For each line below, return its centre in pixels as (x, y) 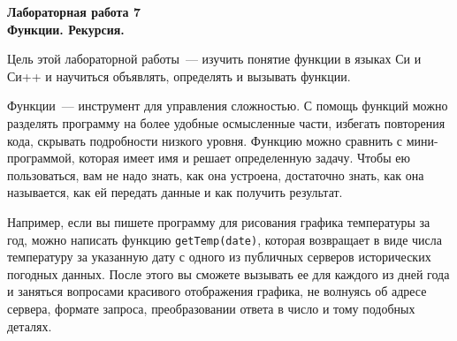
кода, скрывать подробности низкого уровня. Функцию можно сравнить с (205, 140)
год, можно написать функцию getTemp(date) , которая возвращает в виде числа (225, 239)
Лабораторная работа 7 (74, 11)
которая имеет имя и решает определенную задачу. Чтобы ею (244, 158)
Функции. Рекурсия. (66, 29)
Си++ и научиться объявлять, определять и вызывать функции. (179, 76)
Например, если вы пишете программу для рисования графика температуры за (219, 221)
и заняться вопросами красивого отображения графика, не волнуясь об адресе (217, 291)
